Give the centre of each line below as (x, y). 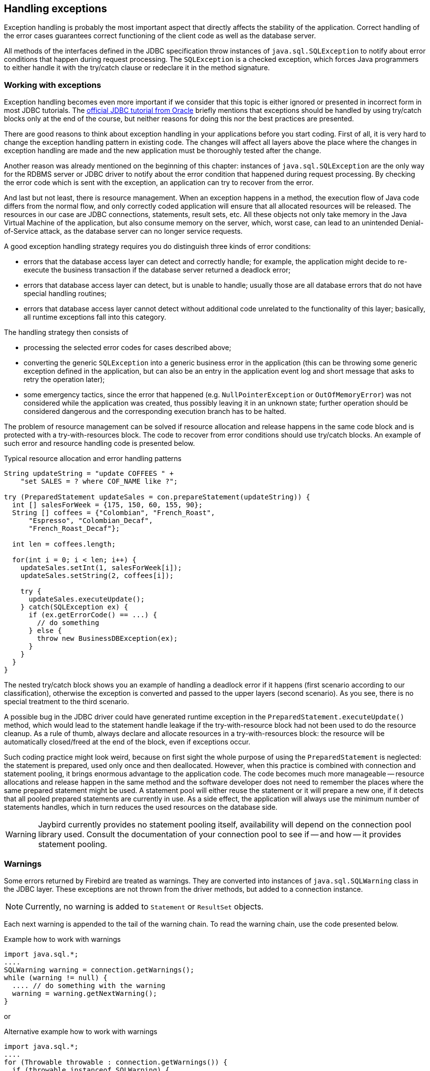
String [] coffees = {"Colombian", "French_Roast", (113, 513)
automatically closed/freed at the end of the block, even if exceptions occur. (127, 742)
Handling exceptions (55, 9)
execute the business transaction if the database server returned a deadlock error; (157, 270)
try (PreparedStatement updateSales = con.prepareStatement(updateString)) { (157, 497)
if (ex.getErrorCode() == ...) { (93, 615)
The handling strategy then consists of (66, 332)
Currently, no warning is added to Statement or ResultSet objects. (144, 906)
